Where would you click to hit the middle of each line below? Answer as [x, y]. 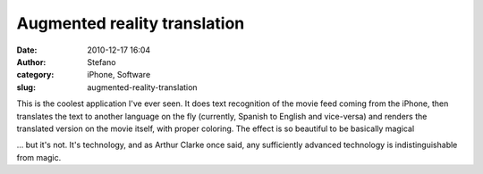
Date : [27, 50]
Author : [31, 62]
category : [35, 75]
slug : [26, 87]
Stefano [102, 62]
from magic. [39, 157]
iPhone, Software [119, 75]
